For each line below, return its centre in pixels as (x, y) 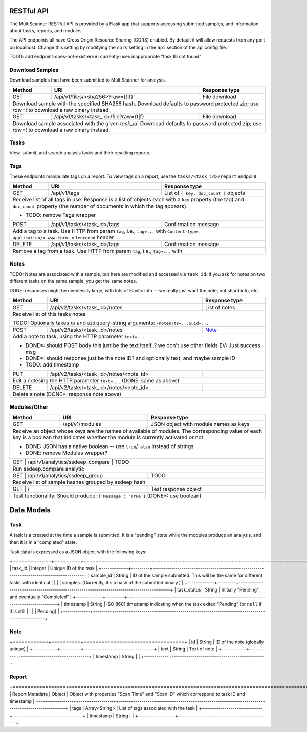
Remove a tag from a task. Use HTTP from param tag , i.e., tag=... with (97, 251)
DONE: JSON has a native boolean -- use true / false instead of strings (109, 446)
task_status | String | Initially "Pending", (219, 590)
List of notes (220, 307)
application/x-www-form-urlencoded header (63, 237)
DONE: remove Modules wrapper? (66, 453)
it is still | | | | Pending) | (34, 611)
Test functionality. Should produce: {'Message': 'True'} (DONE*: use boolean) (107, 496)
